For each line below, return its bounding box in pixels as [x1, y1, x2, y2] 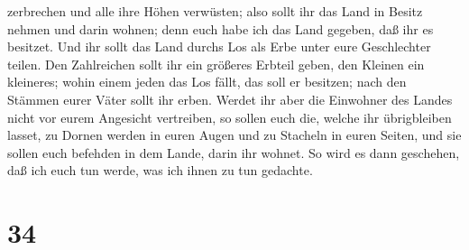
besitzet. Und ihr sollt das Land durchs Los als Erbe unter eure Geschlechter [7, 37, 431, 56]
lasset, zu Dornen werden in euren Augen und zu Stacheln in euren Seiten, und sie [7, 125, 462, 144]
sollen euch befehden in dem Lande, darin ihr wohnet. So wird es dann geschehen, [7, 143, 460, 162]
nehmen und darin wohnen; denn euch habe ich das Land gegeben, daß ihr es [7, 19, 434, 38]
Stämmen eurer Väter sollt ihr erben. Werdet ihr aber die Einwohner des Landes [7, 89, 453, 108]
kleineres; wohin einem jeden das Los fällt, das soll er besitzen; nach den [7, 72, 407, 91]
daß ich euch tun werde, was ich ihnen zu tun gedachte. [7, 161, 313, 180]
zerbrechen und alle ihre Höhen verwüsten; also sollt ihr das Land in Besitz [7, 2, 423, 20]
